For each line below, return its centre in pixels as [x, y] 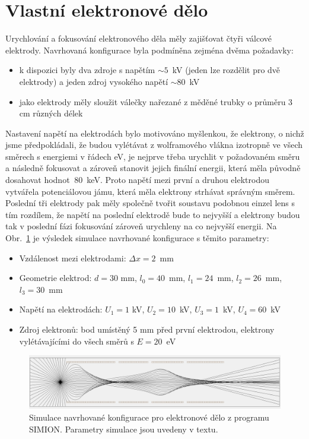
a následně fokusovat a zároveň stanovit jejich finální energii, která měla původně [153, 168]
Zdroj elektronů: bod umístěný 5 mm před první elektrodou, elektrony [147, 329]
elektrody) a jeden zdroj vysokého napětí [94, 81]
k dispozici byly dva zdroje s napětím [87, 70]
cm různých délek [51, 113]
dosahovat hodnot [38, 180]
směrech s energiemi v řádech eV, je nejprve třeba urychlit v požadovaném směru [153, 156]
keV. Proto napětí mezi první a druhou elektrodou [178, 180]
